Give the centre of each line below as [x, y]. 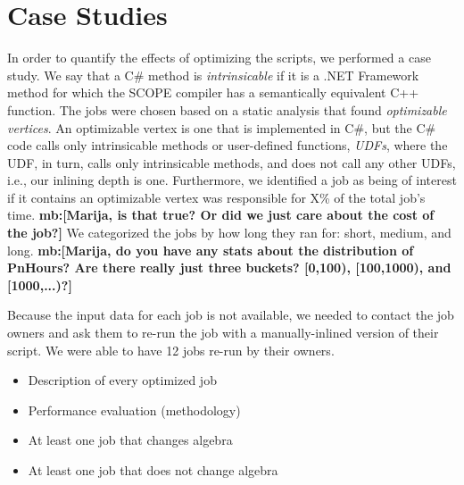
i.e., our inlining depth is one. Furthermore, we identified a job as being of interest [232, 180]
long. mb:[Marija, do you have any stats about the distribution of [211, 250]
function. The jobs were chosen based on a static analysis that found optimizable [227, 109]
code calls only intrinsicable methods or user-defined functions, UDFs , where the [228, 145]
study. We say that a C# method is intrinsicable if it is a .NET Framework [213, 75]
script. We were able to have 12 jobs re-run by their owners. [171, 350]
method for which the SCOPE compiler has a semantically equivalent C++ [213, 92]
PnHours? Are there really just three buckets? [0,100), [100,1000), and [229, 268]
